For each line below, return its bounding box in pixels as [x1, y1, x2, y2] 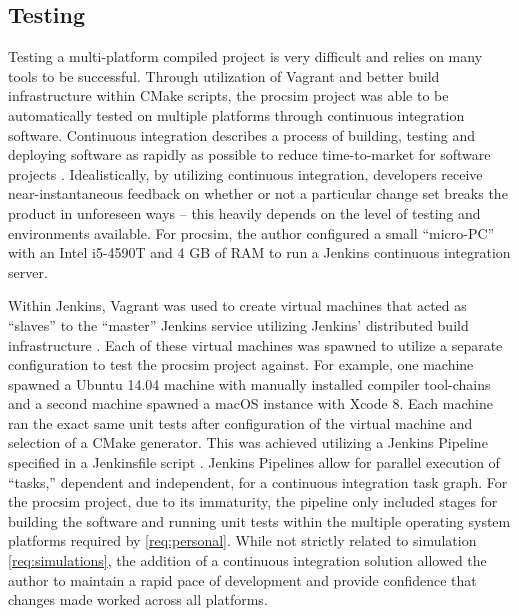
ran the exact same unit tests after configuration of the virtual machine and [8, 412, 473, 433]
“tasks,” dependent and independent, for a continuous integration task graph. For [8, 471, 508, 492]
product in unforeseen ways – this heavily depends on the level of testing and [8, 202, 481, 223]
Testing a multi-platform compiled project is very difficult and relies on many [8, 46, 483, 67]
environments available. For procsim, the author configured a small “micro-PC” [8, 222, 495, 243]
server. [8, 261, 48, 282]
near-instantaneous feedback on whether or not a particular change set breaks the [8, 183, 508, 204]
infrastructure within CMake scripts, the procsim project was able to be [8, 85, 449, 106]
